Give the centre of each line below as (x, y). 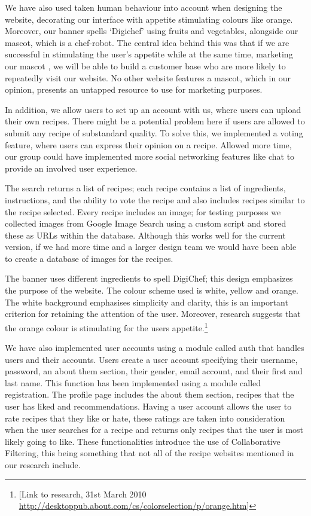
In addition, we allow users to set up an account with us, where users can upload (153, 109)
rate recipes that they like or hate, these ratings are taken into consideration (145, 418)
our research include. (43, 465)
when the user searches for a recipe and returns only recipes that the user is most (154, 430)
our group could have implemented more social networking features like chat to (150, 156)
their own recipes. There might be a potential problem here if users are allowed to (155, 121)
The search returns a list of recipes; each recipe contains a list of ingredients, (145, 188)
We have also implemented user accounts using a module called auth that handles (155, 348)
